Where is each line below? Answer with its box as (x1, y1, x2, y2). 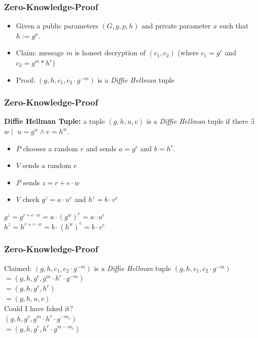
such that (219, 20, 249, 31)
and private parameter (141, 20, 211, 31)
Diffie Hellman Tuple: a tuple (4, 116, 105, 126)
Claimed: (4, 262, 32, 273)
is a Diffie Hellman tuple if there (146, 116, 248, 126)
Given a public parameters (16, 20, 98, 31)
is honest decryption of (75, 47, 146, 58)
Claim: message (16, 47, 64, 58)
